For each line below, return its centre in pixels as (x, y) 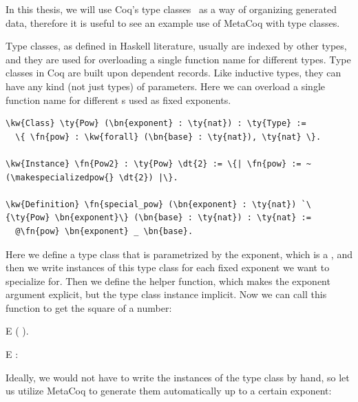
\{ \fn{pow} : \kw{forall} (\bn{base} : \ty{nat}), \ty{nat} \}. (168, 137)
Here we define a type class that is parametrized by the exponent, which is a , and (179, 254)
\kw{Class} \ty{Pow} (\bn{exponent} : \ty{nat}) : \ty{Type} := (156, 124)
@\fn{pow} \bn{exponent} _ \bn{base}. (104, 231)
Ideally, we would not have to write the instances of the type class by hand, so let (178, 377)
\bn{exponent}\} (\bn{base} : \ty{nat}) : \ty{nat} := (183, 218)
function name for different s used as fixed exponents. (118, 99)
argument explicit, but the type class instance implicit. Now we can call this (166, 294)
